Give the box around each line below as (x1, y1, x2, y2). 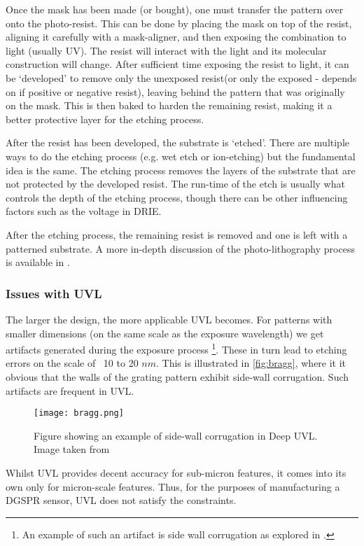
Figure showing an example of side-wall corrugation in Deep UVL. (34, 428, 318, 442)
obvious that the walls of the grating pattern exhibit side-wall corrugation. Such (6, 369, 349, 384)
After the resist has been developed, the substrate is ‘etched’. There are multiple (6, 135, 350, 150)
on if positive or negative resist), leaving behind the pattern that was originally (6, 84, 345, 99)
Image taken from (34, 442, 110, 456)
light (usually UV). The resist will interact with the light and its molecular (6, 43, 327, 57)
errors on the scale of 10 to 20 (6, 356, 139, 370)
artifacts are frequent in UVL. (6, 383, 134, 398)
